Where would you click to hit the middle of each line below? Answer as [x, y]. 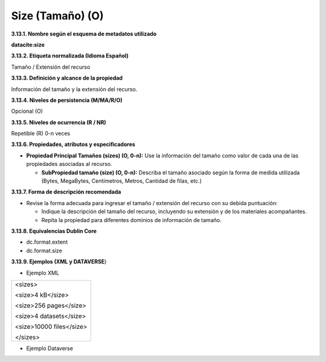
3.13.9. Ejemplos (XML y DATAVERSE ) [59, 262]
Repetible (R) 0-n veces [41, 133]
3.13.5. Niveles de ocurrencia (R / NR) [59, 122]
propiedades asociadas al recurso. [69, 164]
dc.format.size [44, 250]
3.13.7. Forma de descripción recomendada [66, 192]
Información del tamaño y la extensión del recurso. [74, 89]
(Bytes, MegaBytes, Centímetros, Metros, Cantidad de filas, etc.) [122, 181]
